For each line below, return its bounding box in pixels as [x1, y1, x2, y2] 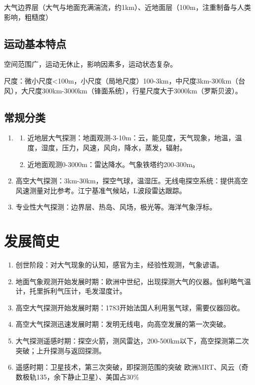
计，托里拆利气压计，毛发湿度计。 [15, 286, 127, 296]
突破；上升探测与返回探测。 [15, 345, 106, 355]
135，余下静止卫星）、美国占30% [36, 371, 139, 382]
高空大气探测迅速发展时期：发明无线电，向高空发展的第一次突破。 [15, 319, 230, 329]
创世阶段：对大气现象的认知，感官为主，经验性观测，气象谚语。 [15, 259, 223, 270]
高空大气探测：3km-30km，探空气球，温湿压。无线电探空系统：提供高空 [15, 175, 248, 186]
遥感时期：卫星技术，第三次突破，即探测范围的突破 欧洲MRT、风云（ [15, 362, 242, 372]
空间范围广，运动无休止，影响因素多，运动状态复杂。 [4, 59, 177, 69]
